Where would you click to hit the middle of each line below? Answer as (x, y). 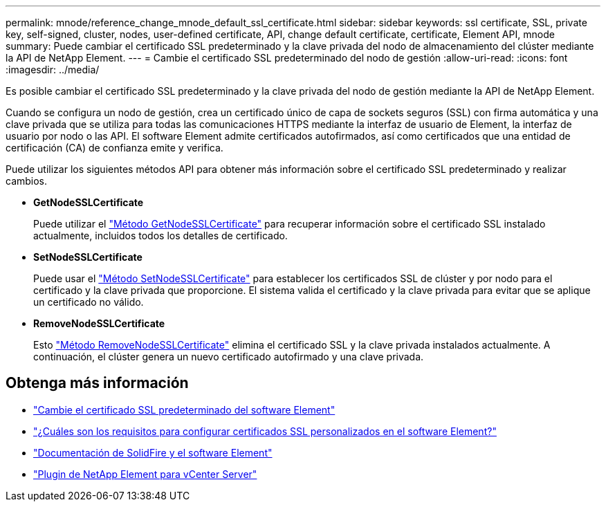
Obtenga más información (97, 383)
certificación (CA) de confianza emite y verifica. (114, 148)
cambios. (27, 181)
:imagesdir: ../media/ (53, 70)
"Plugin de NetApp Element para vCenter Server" (145, 474)
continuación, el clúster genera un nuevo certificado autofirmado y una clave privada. (229, 357)
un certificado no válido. (89, 302)
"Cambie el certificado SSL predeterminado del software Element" (184, 409)
